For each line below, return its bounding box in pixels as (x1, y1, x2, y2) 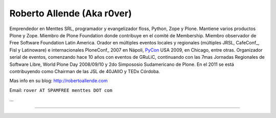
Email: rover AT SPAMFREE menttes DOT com (9, 87, 112, 93)
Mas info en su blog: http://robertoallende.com (9, 78, 108, 84)
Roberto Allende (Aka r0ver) (9, 8, 132, 19)
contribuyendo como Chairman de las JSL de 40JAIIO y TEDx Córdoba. (9, 68, 160, 74)
